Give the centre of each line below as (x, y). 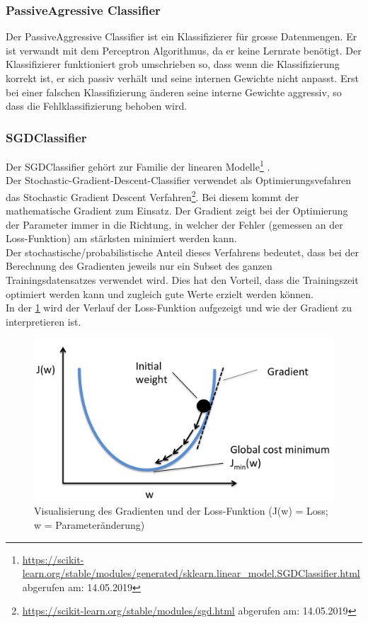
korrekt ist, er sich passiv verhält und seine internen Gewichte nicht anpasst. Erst (182, 78)
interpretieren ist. (44, 321)
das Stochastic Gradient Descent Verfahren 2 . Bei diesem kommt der (153, 195)
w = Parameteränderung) (90, 525)
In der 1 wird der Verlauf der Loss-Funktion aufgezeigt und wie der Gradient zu (179, 308)
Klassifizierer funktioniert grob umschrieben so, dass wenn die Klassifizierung (173, 64)
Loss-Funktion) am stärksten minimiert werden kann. (121, 238)
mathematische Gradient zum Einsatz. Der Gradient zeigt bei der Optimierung (177, 211)
